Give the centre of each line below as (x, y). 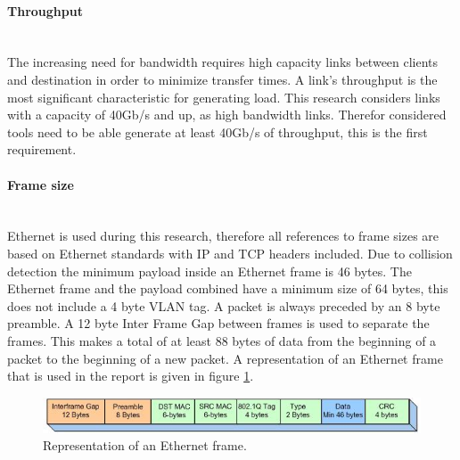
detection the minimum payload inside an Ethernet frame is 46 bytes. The (209, 271)
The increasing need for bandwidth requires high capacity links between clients (223, 62)
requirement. (42, 149)
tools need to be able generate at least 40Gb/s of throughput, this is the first (218, 131)
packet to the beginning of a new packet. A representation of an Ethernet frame (225, 358)
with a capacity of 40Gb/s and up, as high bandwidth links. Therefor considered (227, 115)
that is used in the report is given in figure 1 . (131, 376)
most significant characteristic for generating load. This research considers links (224, 97)
